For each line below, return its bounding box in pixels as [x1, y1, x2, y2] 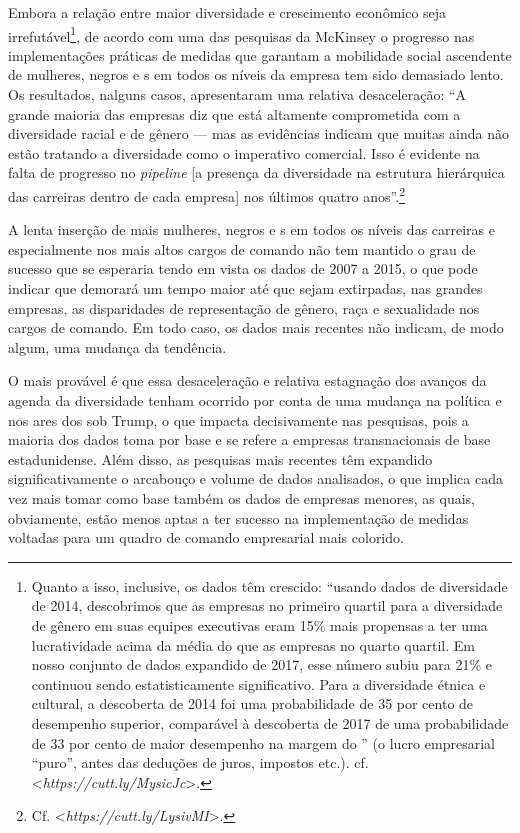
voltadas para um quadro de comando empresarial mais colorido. [8, 527, 404, 548]
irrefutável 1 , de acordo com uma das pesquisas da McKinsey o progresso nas [8, 22, 475, 46]
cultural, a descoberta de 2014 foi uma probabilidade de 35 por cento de [31, 693, 474, 714]
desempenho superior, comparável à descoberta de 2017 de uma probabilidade [31, 712, 509, 733]
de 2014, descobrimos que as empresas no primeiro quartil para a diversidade [31, 595, 503, 616]
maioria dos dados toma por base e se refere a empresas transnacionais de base [8, 429, 491, 450]
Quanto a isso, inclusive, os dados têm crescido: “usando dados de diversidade [31, 575, 508, 596]
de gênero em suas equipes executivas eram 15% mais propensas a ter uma [31, 614, 488, 635]
